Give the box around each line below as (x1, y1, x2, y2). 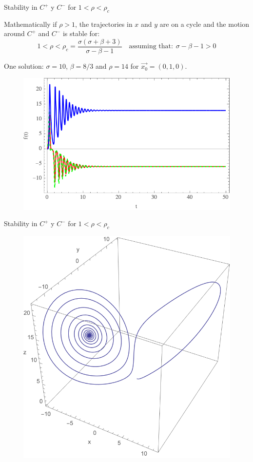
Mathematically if (4, 19, 57, 29)
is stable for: (62, 28, 100, 38)
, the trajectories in (75, 19, 133, 29)
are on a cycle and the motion (159, 19, 250, 29)
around (4, 28, 25, 38)
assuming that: (129, 43, 173, 50)
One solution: (4, 61, 44, 71)
